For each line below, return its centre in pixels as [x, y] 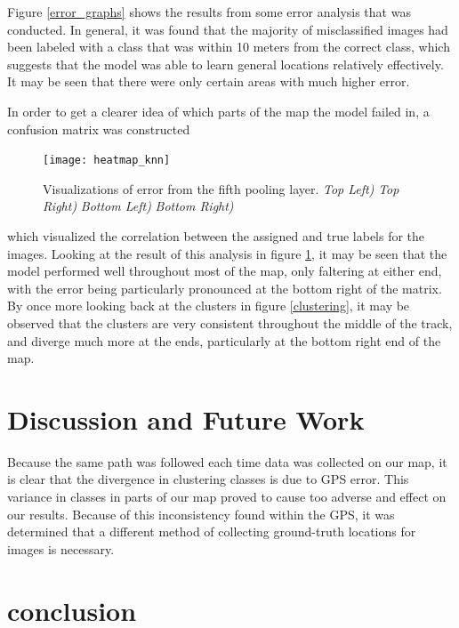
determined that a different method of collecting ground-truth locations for [212, 531]
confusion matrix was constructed [99, 129]
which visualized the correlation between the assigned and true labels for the [216, 236]
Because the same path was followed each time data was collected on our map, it [227, 461]
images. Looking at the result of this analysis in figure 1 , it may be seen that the [227, 253]
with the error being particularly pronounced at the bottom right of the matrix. [225, 288]
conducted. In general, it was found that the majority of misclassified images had [228, 29]
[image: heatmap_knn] [107, 161]
